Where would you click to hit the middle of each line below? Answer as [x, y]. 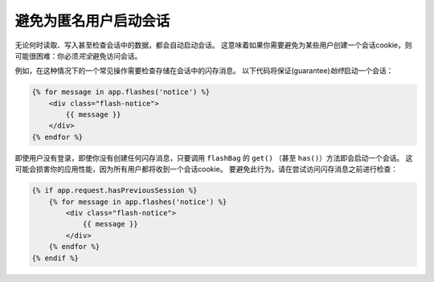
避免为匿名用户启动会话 [92, 21]
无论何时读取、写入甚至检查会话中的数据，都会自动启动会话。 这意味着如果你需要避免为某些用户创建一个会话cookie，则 [213, 45]
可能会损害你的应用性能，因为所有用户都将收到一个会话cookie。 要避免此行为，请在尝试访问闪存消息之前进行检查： [206, 170]
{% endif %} [55, 258]
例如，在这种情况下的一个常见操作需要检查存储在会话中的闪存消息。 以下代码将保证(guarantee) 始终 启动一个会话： [204, 71]
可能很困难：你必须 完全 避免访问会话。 [78, 55]
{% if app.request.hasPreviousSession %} [115, 190]
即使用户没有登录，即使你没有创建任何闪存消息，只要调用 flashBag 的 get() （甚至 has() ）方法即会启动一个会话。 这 [214, 157]
